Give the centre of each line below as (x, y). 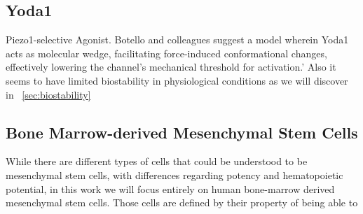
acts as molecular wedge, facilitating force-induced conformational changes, (166, 53)
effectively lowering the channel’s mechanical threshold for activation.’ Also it (171, 67)
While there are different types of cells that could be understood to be (157, 161)
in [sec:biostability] (48, 94)
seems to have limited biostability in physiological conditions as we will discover (177, 80)
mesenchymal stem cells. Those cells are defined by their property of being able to (182, 202)
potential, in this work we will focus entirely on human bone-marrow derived (170, 188)
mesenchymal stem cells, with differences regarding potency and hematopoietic (174, 174)
